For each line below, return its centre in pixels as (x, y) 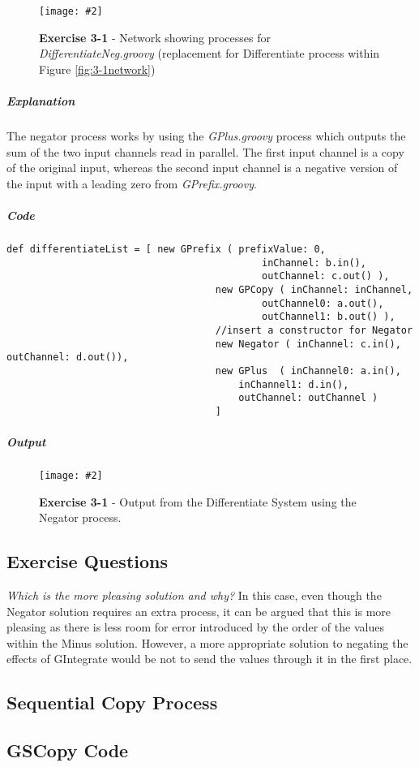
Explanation (41, 101)
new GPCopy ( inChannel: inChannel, (314, 289)
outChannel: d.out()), (68, 358)
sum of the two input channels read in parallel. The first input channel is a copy (205, 151)
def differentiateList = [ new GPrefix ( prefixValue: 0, (166, 249)
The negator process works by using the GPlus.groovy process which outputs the (206, 136)
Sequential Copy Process (112, 702)
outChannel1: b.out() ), (329, 317)
